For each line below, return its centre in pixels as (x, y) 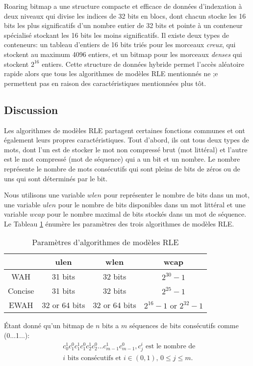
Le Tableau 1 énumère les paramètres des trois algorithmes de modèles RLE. (119, 223)
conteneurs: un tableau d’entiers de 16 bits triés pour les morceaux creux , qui (120, 44)
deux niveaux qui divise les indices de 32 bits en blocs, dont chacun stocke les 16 (125, 15)
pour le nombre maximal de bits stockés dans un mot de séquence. (147, 214)
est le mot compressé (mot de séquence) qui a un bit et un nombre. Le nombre (122, 159)
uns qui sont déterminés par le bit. (56, 178)
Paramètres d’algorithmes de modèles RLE (105, 242)
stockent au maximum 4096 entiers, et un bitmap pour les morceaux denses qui (123, 54)
